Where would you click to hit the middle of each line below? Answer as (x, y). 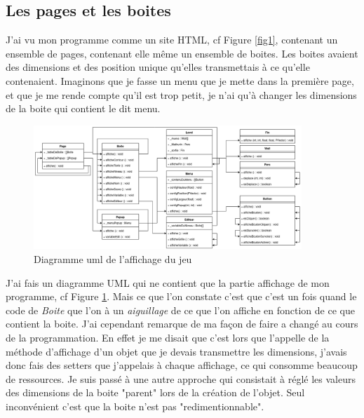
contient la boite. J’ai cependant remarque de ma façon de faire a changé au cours (182, 324)
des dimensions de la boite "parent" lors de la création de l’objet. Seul (155, 392)
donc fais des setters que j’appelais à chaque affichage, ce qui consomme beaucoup (182, 365)
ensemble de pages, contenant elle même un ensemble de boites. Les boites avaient (182, 53)
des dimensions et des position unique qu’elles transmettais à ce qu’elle (158, 67)
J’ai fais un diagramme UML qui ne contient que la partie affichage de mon (168, 282)
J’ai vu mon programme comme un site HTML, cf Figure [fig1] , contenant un (172, 40)
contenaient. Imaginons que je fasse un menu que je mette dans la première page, (180, 80)
